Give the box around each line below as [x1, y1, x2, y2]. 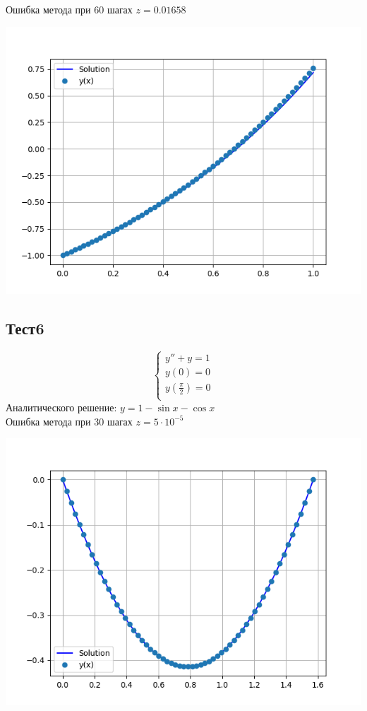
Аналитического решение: [6, 400, 117, 414]
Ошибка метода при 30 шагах [6, 413, 133, 428]
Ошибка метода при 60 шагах [6, 2, 133, 16]
